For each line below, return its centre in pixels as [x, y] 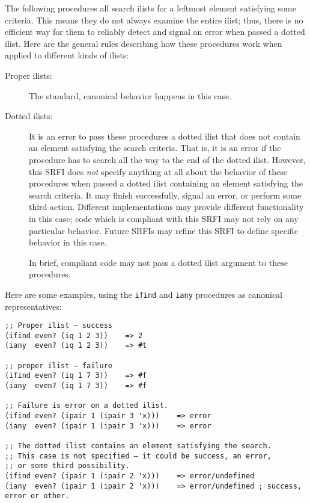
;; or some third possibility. [67, 466]
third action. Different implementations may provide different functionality [166, 207]
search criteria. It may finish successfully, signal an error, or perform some [165, 195]
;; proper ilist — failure [59, 366]
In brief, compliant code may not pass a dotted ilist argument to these [158, 262]
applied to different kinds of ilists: [67, 55]
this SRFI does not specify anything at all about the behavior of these [158, 171]
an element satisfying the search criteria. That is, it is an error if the [155, 148]
